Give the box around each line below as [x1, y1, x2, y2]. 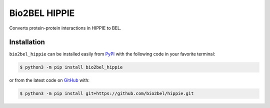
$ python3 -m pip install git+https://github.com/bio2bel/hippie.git [19, 90, 194, 96]
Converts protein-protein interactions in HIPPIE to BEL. [9, 25, 122, 31]
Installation [9, 38, 45, 46]
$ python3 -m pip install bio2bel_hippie [19, 64, 123, 70]
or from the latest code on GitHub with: [9, 77, 90, 83]
